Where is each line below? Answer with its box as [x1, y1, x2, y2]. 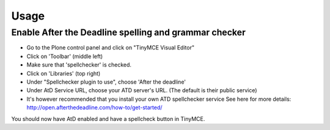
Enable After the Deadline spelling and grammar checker [11, 27, 246, 38]
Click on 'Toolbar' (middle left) [26, 52, 103, 60]
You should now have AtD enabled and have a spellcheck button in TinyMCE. [11, 115, 205, 122]
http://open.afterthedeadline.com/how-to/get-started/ [26, 104, 163, 111]
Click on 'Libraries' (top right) [26, 70, 101, 77]
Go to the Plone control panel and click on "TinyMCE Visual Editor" [26, 44, 195, 51]
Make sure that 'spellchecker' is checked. [26, 61, 131, 68]
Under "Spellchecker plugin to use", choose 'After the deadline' [26, 78, 186, 85]
